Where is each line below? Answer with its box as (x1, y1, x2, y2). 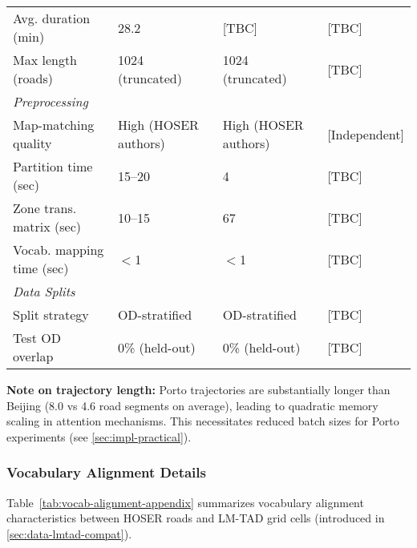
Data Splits (13, 282, 75, 300)
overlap (13, 347, 54, 365)
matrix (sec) (13, 217, 82, 236)
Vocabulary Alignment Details (6, 462, 206, 482)
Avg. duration (13, 9, 91, 27)
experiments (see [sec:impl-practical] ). (6, 428, 192, 445)
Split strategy (13, 305, 89, 324)
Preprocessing (13, 92, 88, 111)
